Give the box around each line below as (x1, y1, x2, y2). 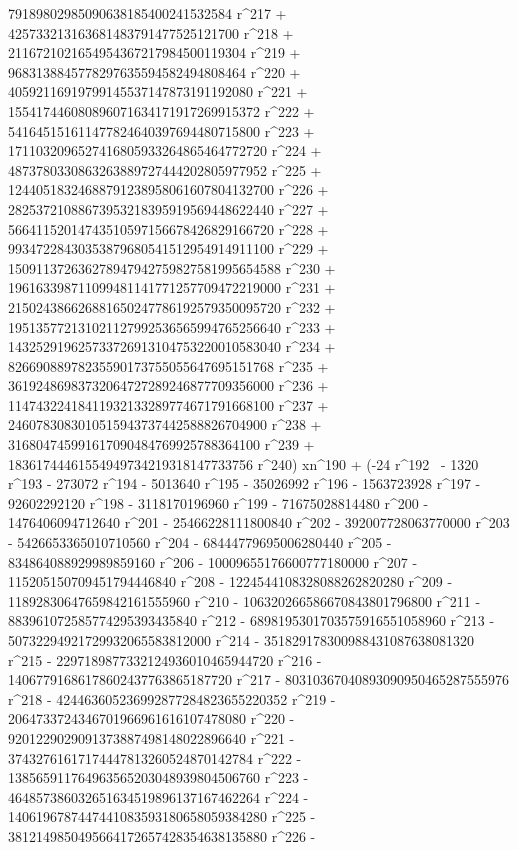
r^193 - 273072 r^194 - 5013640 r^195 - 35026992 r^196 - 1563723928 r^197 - (8, 473, 481, 494)
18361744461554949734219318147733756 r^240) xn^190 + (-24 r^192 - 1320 (8, 453, 479, 474)
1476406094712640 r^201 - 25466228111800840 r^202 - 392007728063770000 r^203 (8, 512, 510, 533)
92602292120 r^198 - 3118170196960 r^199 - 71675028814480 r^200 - (8, 492, 429, 513)
